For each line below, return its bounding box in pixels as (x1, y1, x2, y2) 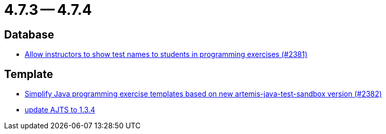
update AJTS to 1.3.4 (25, 105, 95, 114)
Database (4, 28, 54, 41)
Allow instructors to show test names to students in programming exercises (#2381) (25, 50, 308, 59)
